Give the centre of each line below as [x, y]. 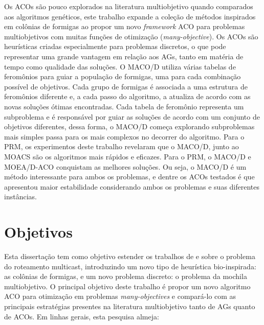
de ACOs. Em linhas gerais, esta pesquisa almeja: [82, 316]
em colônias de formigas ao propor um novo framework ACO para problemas [125, 26]
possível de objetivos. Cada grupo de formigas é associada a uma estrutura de [126, 86]
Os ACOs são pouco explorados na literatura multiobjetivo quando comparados [129, 6]
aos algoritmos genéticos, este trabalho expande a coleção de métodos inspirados [130, 16]
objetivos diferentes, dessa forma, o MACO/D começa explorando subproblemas [129, 126]
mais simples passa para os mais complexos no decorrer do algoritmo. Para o [124, 136]
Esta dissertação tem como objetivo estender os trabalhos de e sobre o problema [130, 256]
